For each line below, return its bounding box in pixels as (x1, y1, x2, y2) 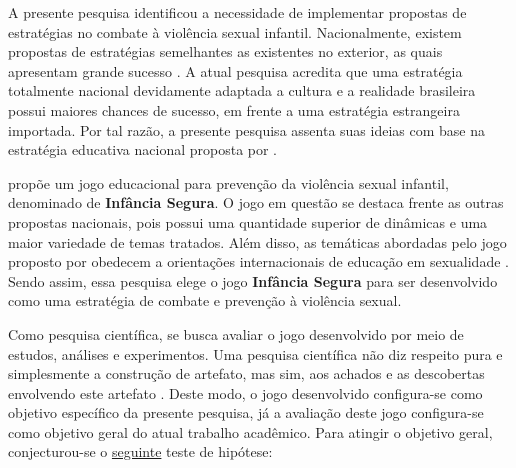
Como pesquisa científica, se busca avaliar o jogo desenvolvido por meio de (8, 323, 464, 344)
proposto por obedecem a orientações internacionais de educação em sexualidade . (8, 251, 509, 272)
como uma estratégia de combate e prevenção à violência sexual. (8, 290, 402, 311)
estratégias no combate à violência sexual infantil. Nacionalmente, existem (8, 21, 462, 42)
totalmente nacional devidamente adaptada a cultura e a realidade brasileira (8, 80, 476, 101)
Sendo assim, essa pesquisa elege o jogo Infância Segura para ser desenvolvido (8, 270, 498, 291)
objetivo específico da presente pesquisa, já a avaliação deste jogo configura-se (8, 402, 484, 423)
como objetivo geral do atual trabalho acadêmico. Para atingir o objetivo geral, (8, 421, 493, 442)
